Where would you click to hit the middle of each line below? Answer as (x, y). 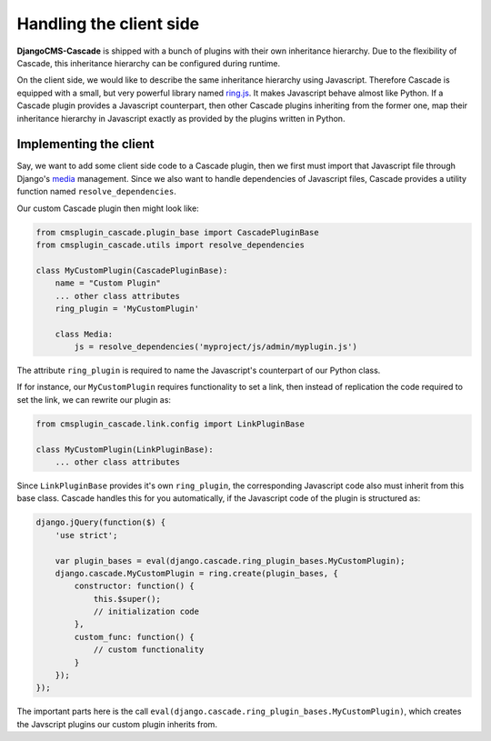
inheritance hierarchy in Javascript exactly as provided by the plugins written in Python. (181, 118)
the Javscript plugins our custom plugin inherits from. (117, 724)
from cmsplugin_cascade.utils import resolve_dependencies (170, 245)
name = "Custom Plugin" (108, 283)
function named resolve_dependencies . (96, 192)
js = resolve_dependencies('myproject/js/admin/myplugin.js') (216, 347)
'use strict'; (86, 535)
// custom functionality (149, 650)
